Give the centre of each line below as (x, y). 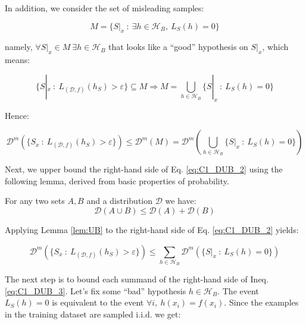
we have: (181, 201)
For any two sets (35, 201)
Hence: (17, 115)
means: (18, 60)
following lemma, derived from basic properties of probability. (117, 180)
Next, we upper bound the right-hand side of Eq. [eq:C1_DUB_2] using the (144, 169)
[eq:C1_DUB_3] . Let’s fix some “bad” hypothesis (96, 290)
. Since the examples (261, 302)
